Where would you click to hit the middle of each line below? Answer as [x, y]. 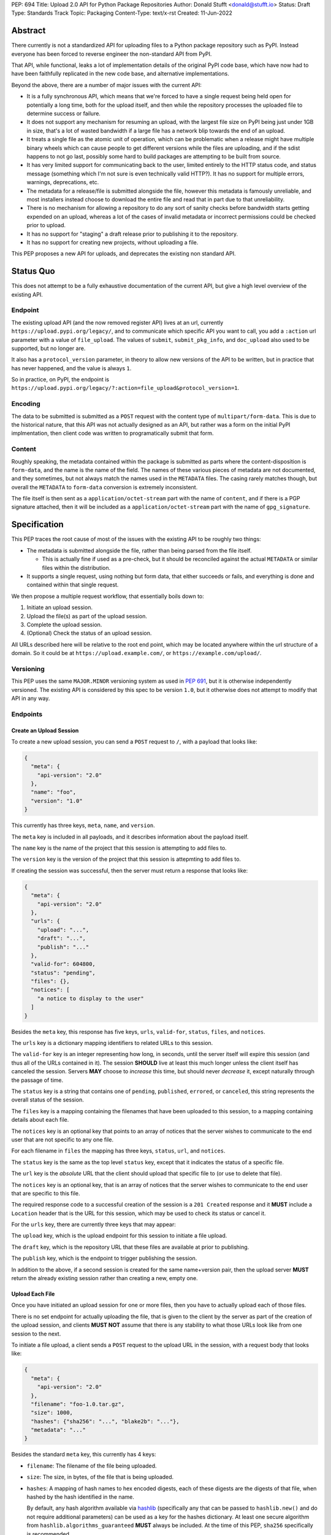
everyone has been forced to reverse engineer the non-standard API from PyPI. [112, 54]
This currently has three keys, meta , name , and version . [83, 825]
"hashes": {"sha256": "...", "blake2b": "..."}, [105, 1421]
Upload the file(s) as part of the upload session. [87, 616]
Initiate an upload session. [60, 607]
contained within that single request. [73, 585]
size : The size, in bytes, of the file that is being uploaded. [100, 1477]
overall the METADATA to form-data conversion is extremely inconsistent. [105, 487]
